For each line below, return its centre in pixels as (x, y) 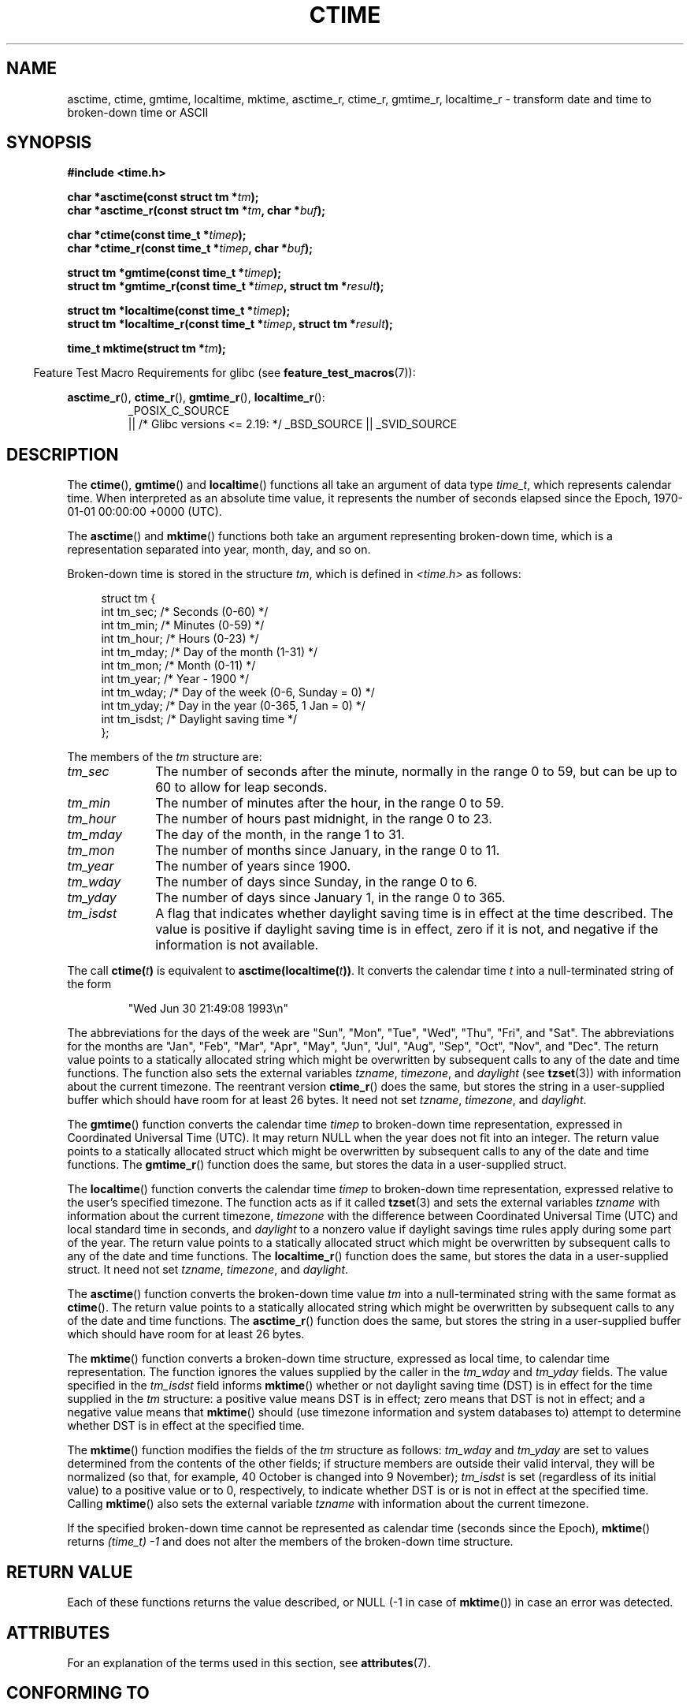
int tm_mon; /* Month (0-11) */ (178, 666)
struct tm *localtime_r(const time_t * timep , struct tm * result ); (230, 324)
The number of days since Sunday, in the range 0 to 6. (316, 882)
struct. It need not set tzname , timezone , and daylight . (208, 1270)
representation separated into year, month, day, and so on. (219, 550)
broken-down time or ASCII (138, 112)
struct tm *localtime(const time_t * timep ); (179, 311)
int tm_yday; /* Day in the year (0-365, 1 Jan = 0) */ (233, 706)
